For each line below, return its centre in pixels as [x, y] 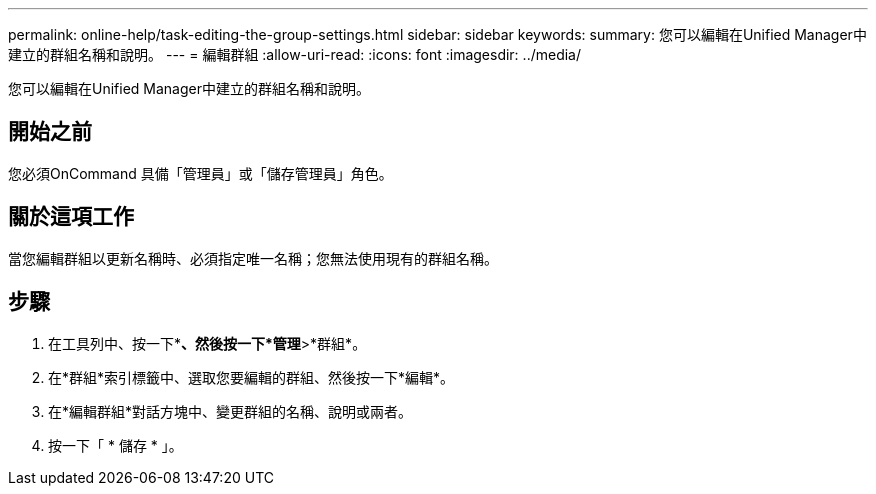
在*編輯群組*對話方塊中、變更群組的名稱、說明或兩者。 [230, 411]
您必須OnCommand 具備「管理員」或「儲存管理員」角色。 [200, 173]
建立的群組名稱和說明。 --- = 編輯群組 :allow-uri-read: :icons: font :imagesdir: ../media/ [295, 54]
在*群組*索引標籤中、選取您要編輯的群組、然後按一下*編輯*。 [251, 377]
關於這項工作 [71, 217]
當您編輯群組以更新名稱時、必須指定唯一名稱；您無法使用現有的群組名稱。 [253, 258]
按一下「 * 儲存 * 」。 [115, 445]
